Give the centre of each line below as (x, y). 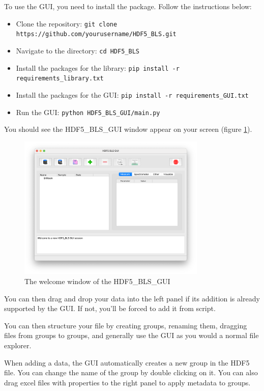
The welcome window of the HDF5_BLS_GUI (97, 281)
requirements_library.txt (60, 79)
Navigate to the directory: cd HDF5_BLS (78, 50)
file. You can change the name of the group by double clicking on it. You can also (131, 372)
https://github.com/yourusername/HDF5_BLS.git (96, 34)
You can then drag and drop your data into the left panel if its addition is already (132, 298)
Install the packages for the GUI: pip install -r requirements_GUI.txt (132, 94)
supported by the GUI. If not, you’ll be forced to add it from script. (110, 308)
